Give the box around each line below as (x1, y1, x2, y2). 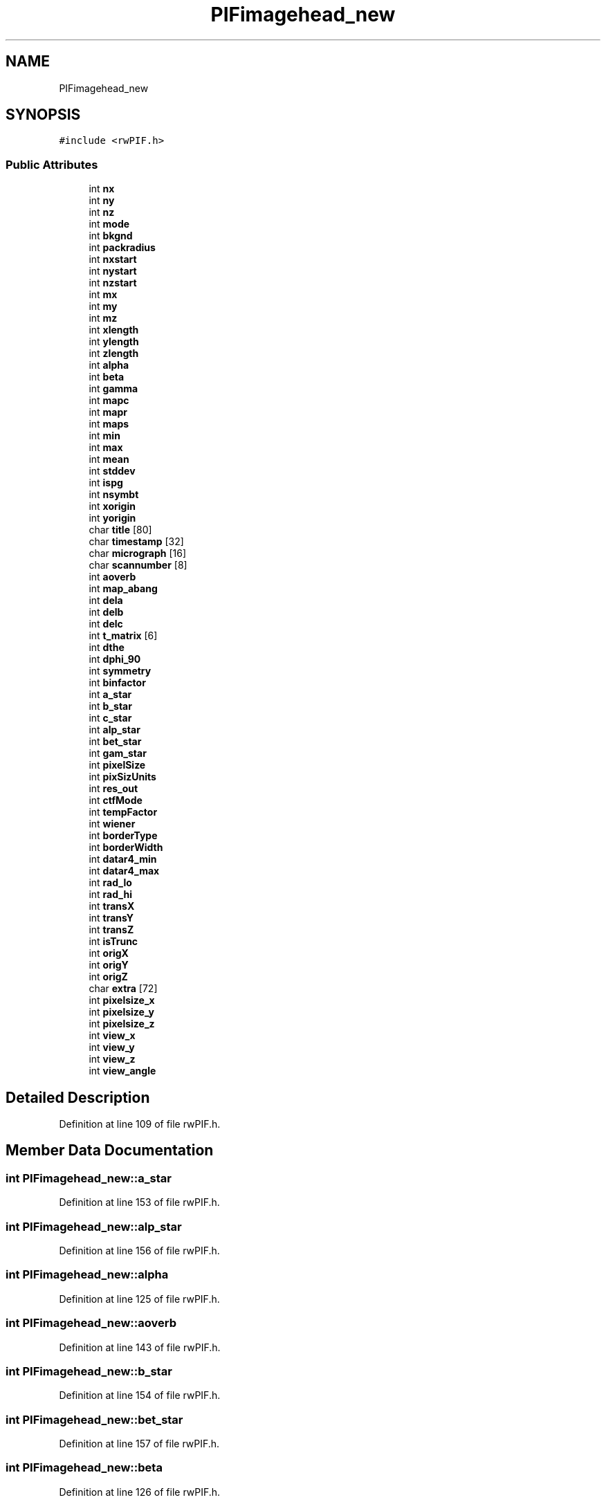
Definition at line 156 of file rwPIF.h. (59, 1245, 220, 1256)
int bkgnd (89, 230, 133, 242)
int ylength (89, 336, 139, 348)
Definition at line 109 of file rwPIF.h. (59, 1118, 221, 1130)
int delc (89, 618, 123, 630)
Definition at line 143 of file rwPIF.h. (59, 1341, 221, 1353)
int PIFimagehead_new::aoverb (6, 1316, 177, 1330)
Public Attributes (6, 157, 98, 172)
